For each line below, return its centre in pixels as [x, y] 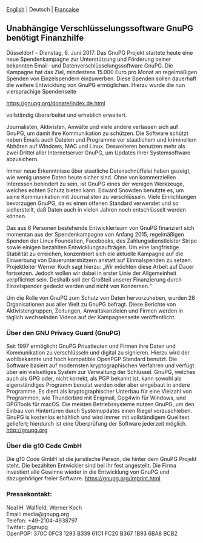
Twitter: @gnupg [27, 527]
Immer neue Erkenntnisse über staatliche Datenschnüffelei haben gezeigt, [98, 171]
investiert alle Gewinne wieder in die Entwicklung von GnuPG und [88, 472]
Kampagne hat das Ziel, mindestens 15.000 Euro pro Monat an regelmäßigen [102, 72]
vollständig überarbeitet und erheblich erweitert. [67, 115]
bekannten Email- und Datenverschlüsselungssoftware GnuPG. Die [90, 65]
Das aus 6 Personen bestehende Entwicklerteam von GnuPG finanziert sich [100, 227]
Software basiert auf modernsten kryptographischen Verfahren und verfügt [100, 365]
